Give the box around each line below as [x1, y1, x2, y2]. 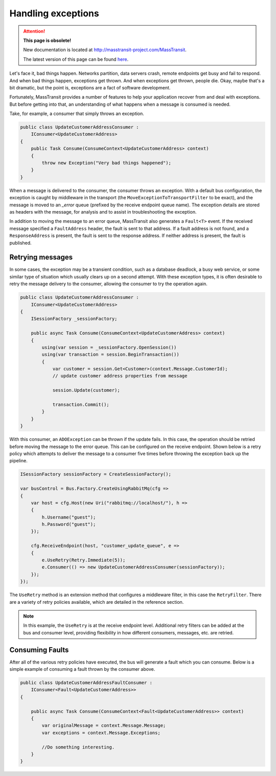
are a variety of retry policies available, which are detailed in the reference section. [9, 599, 184, 605]
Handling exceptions [9, 8, 99, 19]
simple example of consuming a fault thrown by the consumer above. [9, 666, 155, 672]
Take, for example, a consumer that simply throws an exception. [9, 110, 144, 117]
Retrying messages [9, 253, 73, 262]
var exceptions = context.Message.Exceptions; [41, 730, 160, 736]
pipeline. [9, 458, 28, 464]
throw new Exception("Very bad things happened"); [41, 160, 171, 166]
